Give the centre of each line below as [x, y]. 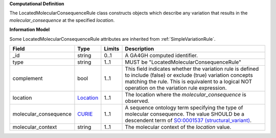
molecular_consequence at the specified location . [62, 20]
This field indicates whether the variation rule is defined [192, 69]
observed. [137, 101]
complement [28, 78]
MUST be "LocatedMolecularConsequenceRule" [183, 62]
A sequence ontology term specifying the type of [184, 107]
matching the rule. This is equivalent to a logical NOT [189, 81]
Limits [112, 48]
